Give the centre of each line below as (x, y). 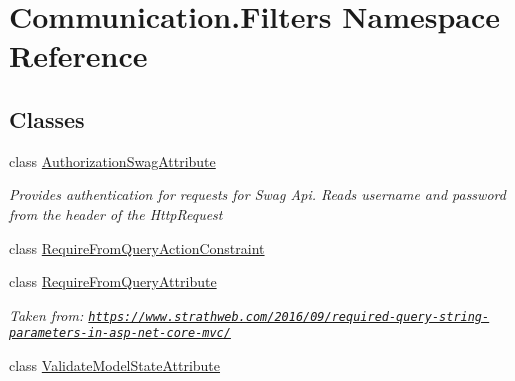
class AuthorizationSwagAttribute (112, 160)
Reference (78, 55)
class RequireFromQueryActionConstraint (137, 247)
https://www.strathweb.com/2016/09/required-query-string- (289, 316)
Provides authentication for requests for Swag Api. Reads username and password (257, 194)
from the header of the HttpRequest (116, 213)
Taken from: (46, 314)
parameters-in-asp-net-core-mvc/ (120, 333)
